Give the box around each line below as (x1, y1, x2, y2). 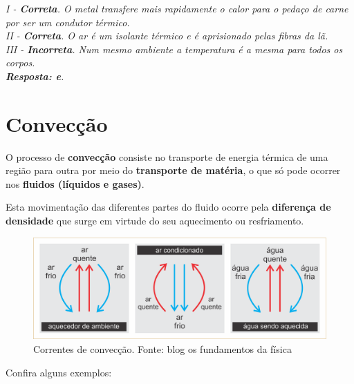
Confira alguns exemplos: (6, 365, 112, 379)
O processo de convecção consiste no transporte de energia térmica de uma (6, 149, 328, 164)
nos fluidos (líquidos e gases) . (6, 176, 145, 191)
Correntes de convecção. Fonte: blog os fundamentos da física (33, 342, 292, 356)
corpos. (6, 55, 35, 70)
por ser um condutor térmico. (6, 15, 130, 29)
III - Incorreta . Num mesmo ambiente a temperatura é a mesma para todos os (6, 41, 343, 56)
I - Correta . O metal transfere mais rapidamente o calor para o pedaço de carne (6, 1, 348, 15)
